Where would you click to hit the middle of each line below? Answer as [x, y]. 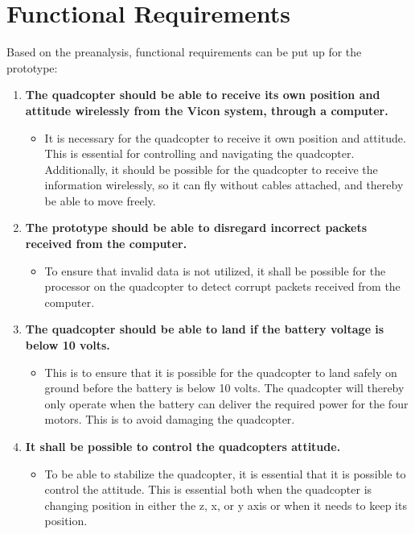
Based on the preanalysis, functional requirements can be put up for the [184, 52]
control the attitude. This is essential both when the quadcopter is [208, 489]
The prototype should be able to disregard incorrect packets [196, 228]
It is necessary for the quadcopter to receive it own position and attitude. [225, 137]
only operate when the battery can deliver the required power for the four [226, 403]
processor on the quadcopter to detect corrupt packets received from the [222, 286]
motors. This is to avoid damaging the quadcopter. [170, 419]
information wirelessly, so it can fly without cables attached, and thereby [224, 185]
